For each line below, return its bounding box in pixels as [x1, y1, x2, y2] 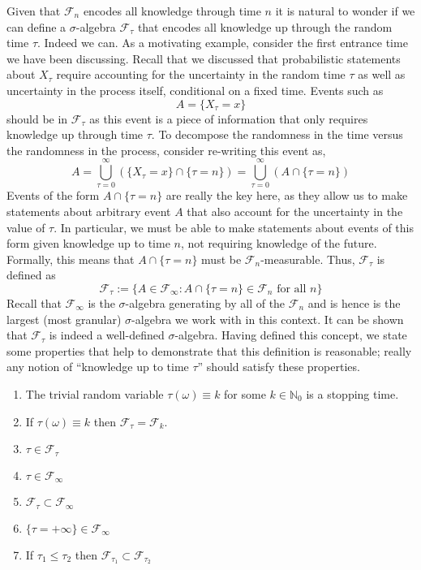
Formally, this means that [6, 250, 135, 267]
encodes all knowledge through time [83, 2, 261, 19]
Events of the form [6, 187, 100, 204]
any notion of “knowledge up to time [6, 358, 189, 375]
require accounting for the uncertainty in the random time [56, 66, 346, 83]
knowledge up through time [6, 126, 144, 143]
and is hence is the [307, 295, 401, 312]
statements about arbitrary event [6, 203, 171, 220]
